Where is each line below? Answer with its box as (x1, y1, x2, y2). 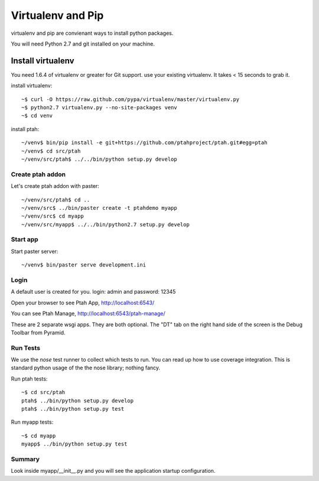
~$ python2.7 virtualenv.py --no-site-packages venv (21, 104, 177, 111)
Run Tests (11, 343, 41, 352)
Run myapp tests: (11, 418, 54, 425)
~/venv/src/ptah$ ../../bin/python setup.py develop (21, 155, 177, 162)
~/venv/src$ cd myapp (21, 213, 84, 220)
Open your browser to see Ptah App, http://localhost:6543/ (11, 299, 155, 306)
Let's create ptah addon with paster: (11, 183, 100, 190)
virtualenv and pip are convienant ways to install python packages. (11, 30, 174, 37)
